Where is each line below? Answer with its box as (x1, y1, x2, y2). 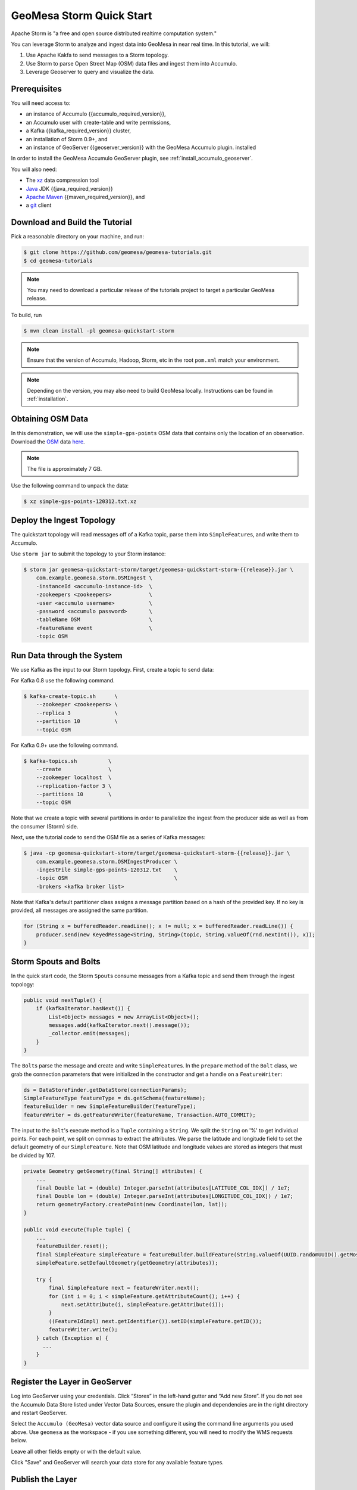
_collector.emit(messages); (48, 1030, 131, 1037)
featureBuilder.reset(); (36, 1243, 109, 1250)
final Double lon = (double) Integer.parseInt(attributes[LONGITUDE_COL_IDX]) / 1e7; (36, 1193, 294, 1199)
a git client (26, 201, 52, 209)
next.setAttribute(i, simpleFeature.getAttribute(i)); (61, 1301, 225, 1308)
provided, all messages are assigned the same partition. (11, 907, 148, 914)
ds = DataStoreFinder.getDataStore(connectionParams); (23, 1087, 187, 1093)
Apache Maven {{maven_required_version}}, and (26, 193, 145, 200)
